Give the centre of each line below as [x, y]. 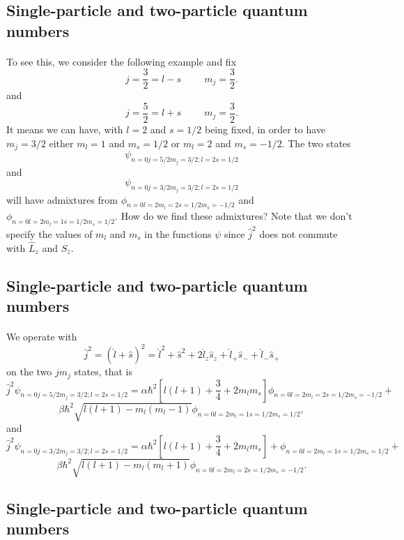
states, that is [103, 372]
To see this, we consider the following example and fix [122, 61]
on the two [29, 372]
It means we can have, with [65, 129]
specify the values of [49, 233]
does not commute [298, 233]
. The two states [316, 143]
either [61, 143]
